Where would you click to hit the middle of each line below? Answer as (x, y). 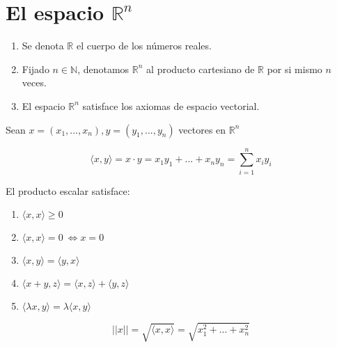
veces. (34, 82)
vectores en (202, 129)
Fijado (36, 69)
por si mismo (295, 69)
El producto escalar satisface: (68, 190)
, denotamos (103, 69)
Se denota (43, 46)
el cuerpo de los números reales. (144, 46)
